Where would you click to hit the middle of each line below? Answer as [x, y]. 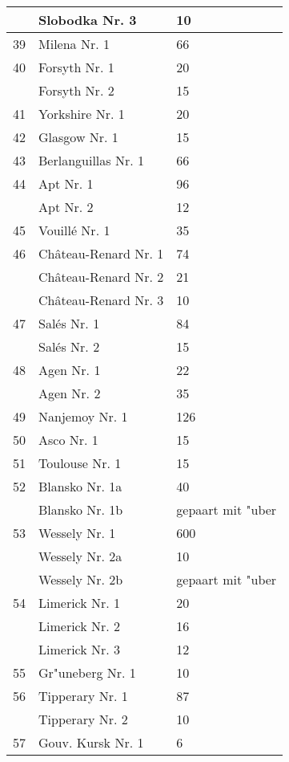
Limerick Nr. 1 [80, 603]
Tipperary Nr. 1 [83, 696]
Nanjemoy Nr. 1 [83, 416]
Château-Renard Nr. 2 [101, 277]
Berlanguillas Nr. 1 [91, 160]
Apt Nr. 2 [66, 207]
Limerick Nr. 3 [80, 649]
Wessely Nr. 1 [77, 533]
